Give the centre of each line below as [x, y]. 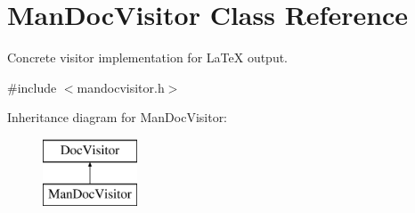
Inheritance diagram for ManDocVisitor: [118, 117]
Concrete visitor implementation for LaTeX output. [148, 57]
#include [32, 87]
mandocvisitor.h [121, 87]
